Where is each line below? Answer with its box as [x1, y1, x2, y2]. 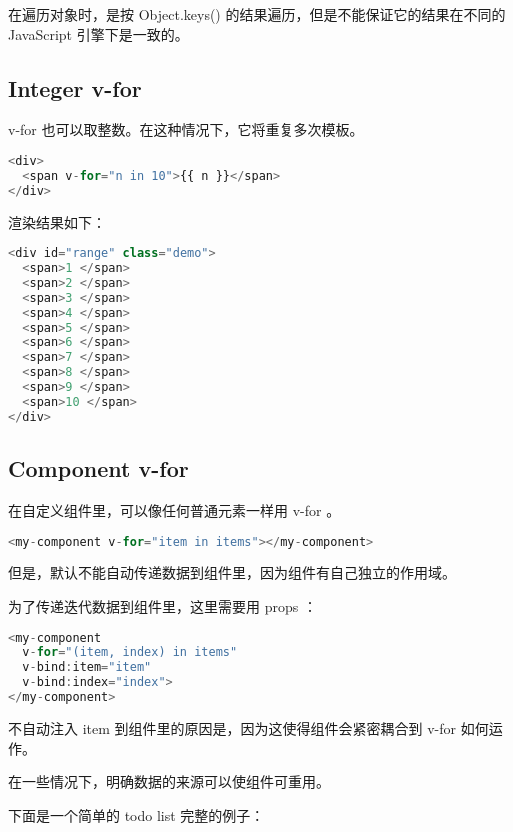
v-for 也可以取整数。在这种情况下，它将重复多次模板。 [8, 119, 364, 140]
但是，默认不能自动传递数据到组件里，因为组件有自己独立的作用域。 [8, 562, 456, 583]
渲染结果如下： [8, 211, 106, 232]
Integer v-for [8, 72, 142, 103]
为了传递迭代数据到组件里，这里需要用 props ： [8, 595, 317, 616]
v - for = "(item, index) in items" [22, 645, 238, 660]
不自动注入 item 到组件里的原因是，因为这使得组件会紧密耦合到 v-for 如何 [8, 717, 489, 738]
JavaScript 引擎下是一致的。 [8, 23, 189, 44]
